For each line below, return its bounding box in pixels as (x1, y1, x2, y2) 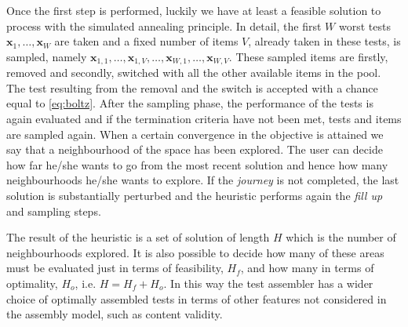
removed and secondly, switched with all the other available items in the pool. (6, 64, 381, 81)
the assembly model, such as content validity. (6, 306, 223, 322)
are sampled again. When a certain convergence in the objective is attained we (6, 125, 384, 142)
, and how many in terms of (240, 260, 374, 276)
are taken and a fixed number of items (54, 33, 239, 49)
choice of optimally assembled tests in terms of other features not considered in (6, 290, 387, 307)
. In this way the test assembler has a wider (163, 274, 373, 291)
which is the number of (286, 229, 396, 245)
